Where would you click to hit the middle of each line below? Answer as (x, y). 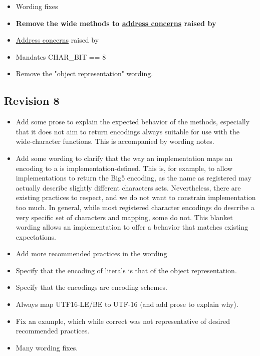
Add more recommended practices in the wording (91, 253)
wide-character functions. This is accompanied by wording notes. (115, 141)
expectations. (36, 236)
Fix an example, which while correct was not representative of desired (123, 321)
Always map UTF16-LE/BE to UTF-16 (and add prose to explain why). (127, 304)
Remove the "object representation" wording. (84, 73)
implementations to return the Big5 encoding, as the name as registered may (134, 178)
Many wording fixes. (47, 347)
